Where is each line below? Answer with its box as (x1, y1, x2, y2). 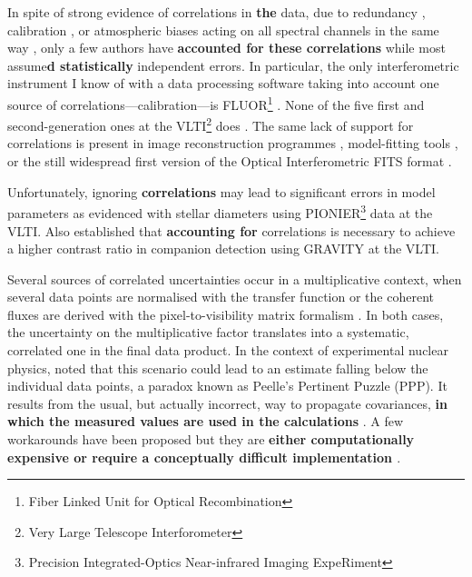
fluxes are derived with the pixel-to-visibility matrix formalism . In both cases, (7, 304, 444, 323)
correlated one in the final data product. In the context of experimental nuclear (7, 341, 448, 360)
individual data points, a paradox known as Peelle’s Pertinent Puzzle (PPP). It (7, 376, 447, 395)
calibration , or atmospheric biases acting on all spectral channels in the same (7, 20, 439, 39)
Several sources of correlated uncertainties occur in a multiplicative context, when (7, 269, 462, 288)
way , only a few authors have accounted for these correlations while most (7, 38, 446, 57)
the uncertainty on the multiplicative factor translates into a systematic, (7, 323, 409, 342)
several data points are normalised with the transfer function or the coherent (7, 287, 434, 306)
